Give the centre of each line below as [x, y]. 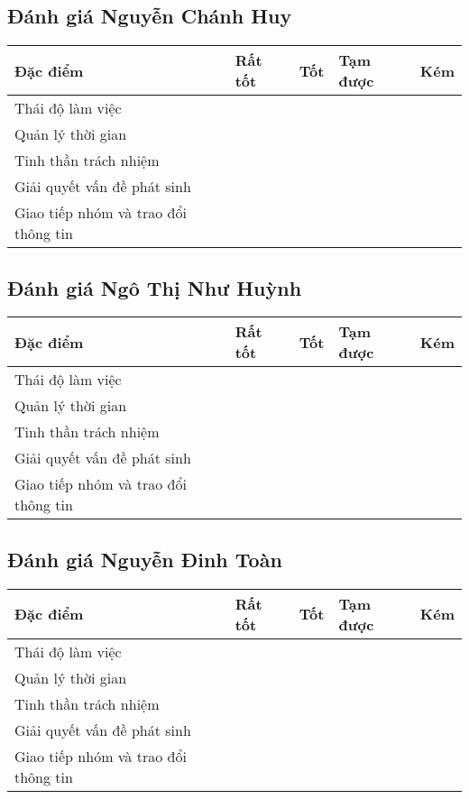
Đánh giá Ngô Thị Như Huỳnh [155, 287]
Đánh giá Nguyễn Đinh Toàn [145, 559]
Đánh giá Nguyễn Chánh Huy [150, 16]
